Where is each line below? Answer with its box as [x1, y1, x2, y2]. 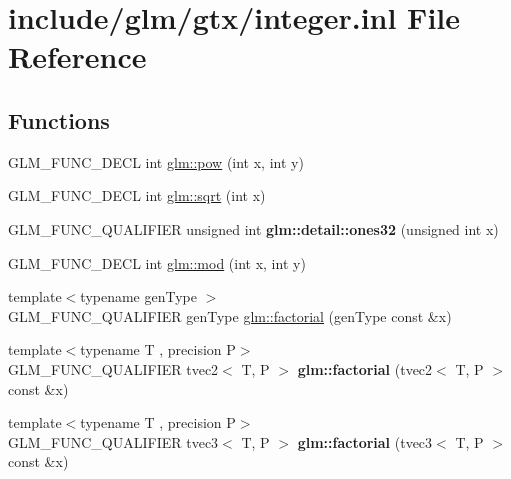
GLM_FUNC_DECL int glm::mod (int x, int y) [8, 252, 306, 273]
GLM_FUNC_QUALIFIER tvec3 [8, 431, 219, 452]
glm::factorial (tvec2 [297, 358, 433, 379]
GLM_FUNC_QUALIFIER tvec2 [8, 358, 219, 379]
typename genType [80, 286, 197, 307]
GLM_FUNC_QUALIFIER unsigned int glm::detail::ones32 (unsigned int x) [8, 218, 499, 239]
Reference [8, 36, 147, 77]
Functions [8, 104, 110, 135]
